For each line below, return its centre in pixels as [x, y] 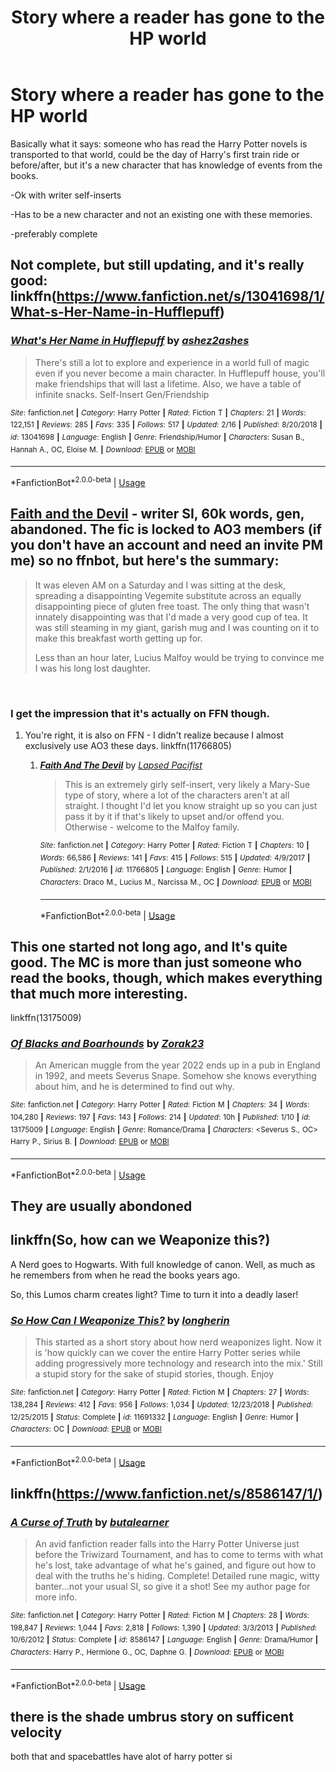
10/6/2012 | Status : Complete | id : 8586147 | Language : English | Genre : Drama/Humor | [164, 1640]
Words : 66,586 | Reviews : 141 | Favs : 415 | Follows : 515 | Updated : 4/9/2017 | [175, 857]
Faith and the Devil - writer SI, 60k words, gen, [157, 514]
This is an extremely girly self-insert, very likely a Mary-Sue [187, 785]
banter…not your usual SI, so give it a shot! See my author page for [172, 1587]
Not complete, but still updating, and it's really [157, 265]
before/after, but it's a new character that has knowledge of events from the [166, 165]
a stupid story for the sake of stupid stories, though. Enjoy [154, 1374]
